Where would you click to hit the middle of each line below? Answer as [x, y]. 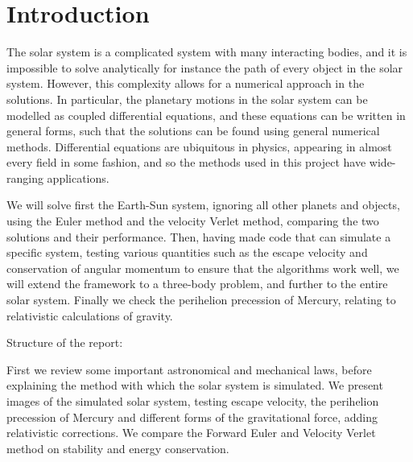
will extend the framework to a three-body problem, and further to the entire [197, 284]
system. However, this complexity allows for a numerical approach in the [186, 83]
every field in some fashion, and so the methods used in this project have [186, 162]
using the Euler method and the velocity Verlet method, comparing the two [193, 221]
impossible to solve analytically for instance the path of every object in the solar [205, 67]
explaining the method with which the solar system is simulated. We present [195, 385]
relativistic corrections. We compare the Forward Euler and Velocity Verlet [191, 433]
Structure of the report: [65, 342]
